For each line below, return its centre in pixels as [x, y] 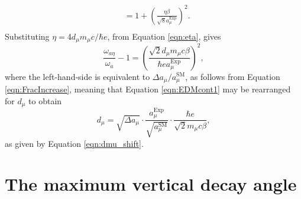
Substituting [27, 36]
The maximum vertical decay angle [151, 184]
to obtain [45, 100]
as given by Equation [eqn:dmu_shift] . [74, 143]
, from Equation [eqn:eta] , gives [164, 36]
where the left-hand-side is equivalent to [77, 76]
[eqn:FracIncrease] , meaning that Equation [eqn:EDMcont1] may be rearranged [148, 89]
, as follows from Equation [233, 76]
